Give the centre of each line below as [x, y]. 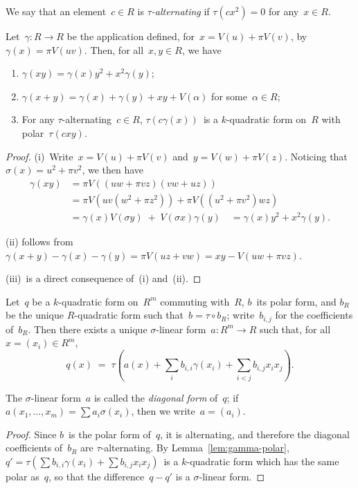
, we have [202, 49]
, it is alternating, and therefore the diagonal [255, 434]
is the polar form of [110, 434]
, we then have [113, 170]
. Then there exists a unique [88, 329]
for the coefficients [314, 315]
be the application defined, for [131, 36]
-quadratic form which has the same [263, 461]
